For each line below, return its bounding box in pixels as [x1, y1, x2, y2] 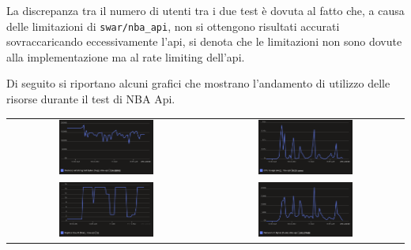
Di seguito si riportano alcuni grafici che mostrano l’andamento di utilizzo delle [6, 75, 390, 91]
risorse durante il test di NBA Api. [6, 91, 175, 107]
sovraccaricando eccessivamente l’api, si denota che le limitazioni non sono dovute [6, 33, 402, 50]
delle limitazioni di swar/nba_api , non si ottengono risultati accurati [6, 17, 340, 34]
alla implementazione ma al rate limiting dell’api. [6, 48, 245, 65]
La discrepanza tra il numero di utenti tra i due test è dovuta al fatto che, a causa [6, 2, 405, 18]
